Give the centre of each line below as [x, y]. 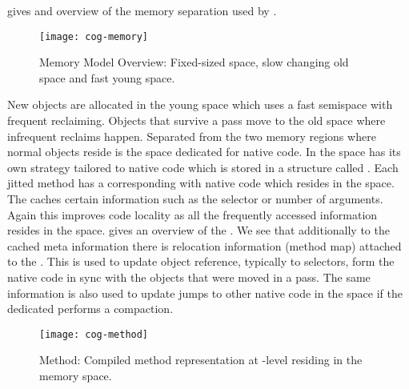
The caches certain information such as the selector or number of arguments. [195, 199]
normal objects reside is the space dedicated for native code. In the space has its [204, 152]
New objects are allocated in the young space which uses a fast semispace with [200, 104]
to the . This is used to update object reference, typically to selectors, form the [201, 261]
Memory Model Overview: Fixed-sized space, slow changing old [194, 62]
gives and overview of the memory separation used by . [142, 10]
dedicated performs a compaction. [90, 309]
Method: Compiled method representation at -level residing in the [201, 360]
